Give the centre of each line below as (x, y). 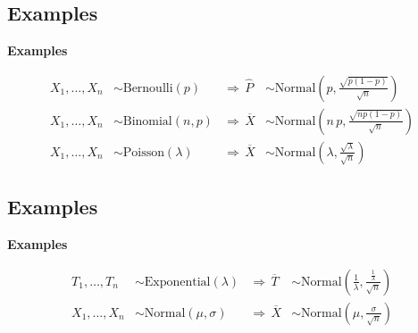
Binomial (147, 121)
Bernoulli (148, 88)
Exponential (177, 282)
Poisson (143, 152)
